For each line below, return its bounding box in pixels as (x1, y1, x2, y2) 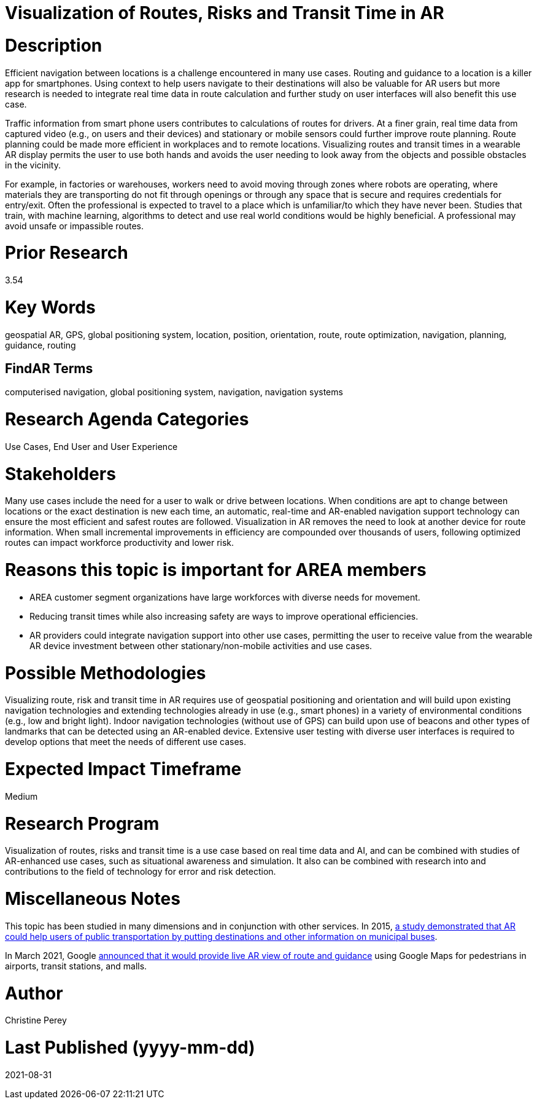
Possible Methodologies (5, 662, 206, 684)
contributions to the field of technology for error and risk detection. (5, 866, 276, 877)
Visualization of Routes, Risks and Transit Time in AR (5, 2, 444, 23)
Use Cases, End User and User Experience (5, 441, 178, 452)
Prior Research (5, 242, 128, 264)
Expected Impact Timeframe (5, 759, 242, 780)
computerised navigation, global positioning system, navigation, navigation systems (5, 387, 343, 398)
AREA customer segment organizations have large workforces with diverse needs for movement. (29, 591, 420, 602)
